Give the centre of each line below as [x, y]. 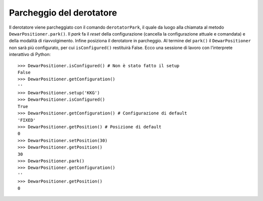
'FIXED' [27, 120]
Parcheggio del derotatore [63, 13]
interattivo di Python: [30, 55]
